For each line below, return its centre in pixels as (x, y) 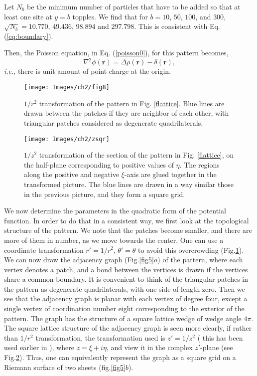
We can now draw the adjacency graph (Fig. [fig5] (79, 260)
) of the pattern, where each (200, 260)
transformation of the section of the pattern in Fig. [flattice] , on (136, 155)
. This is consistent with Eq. (177, 26)
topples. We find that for (110, 16)
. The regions (199, 164)
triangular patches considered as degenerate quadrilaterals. (114, 122)
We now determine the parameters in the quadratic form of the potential (115, 211)
